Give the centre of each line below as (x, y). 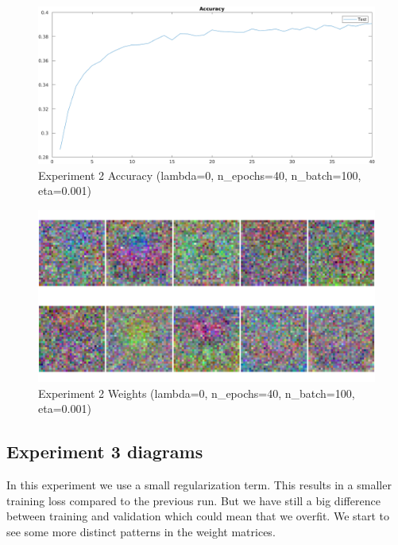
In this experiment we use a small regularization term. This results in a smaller (199, 485)
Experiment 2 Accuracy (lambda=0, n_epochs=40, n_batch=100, (200, 175)
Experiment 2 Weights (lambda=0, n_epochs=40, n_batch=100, (197, 393)
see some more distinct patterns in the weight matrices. (141, 532)
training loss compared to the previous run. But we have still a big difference (193, 500)
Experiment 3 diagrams (105, 452)
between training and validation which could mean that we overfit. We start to (198, 516)
